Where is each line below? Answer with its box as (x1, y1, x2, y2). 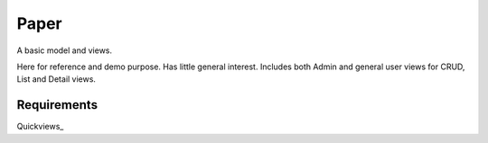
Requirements (16, 97, 99, 112)
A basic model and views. (16, 45, 113, 56)
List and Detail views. (16, 74, 97, 85)
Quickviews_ (16, 121, 64, 132)
